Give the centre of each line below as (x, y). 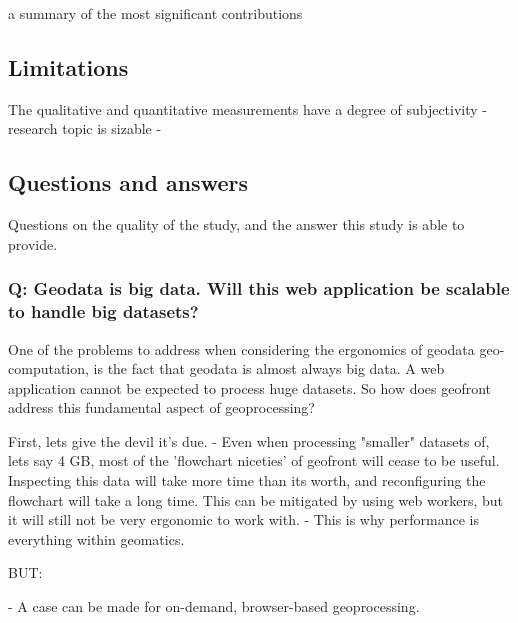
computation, (48, 368)
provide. (33, 243)
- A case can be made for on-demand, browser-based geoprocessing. (214, 606)
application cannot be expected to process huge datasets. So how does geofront (250, 387)
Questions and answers (128, 182)
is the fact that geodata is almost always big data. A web (269, 368)
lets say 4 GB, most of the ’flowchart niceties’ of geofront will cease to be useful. (254, 460)
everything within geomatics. (96, 538)
